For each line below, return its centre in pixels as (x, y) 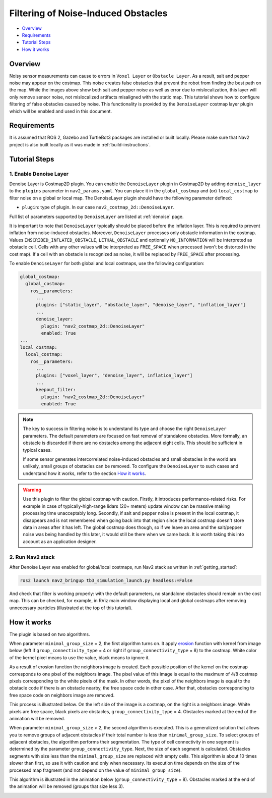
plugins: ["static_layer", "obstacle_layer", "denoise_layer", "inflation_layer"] (141, 305)
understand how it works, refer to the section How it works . (84, 473)
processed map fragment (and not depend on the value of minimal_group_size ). (95, 770)
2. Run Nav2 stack (32, 557)
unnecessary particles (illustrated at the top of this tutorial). (71, 608)
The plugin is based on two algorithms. (50, 634)
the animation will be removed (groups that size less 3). (67, 786)
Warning (32, 490)
